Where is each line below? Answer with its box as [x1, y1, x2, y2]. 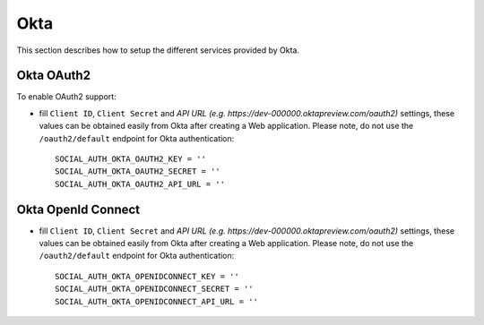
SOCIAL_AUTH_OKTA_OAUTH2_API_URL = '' [55, 179, 226, 189]
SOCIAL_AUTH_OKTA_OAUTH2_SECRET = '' [55, 167, 221, 176]
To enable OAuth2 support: [16, 91, 117, 102]
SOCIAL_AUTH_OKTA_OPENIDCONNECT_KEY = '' [55, 271, 239, 281]
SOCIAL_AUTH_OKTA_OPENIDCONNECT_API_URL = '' [55, 296, 259, 306]
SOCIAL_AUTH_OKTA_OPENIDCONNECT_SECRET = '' [55, 284, 255, 295]
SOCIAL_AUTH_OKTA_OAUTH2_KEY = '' [55, 154, 206, 165]
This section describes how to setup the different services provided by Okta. [16, 45, 300, 56]
